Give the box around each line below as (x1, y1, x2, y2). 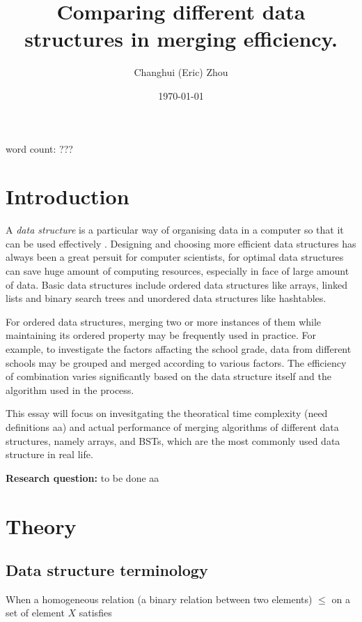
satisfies (79, 605, 112, 620)
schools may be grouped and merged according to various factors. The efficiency (6, 355, 347, 370)
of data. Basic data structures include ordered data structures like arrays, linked (6, 277, 347, 291)
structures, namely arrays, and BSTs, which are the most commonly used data (6, 433, 340, 448)
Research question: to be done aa (6, 470, 159, 485)
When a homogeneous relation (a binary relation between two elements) (6, 591, 313, 606)
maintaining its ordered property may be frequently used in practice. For (6, 328, 316, 342)
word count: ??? (6, 141, 73, 155)
